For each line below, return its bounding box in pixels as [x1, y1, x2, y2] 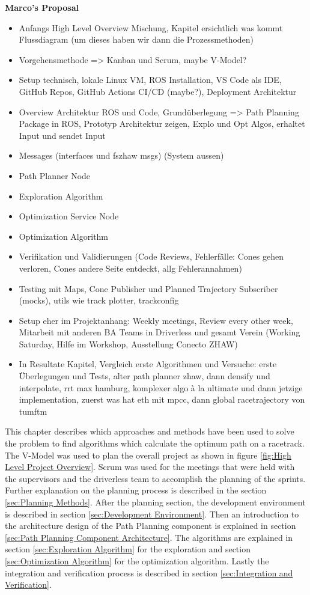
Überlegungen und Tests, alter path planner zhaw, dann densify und [19, 370, 270, 382]
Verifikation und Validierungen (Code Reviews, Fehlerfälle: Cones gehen [19, 250, 284, 263]
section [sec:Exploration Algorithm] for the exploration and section [5, 543, 251, 555]
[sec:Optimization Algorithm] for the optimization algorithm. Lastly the [5, 554, 269, 567]
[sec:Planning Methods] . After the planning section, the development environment [5, 496, 306, 508]
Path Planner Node [19, 169, 91, 182]
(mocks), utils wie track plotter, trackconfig [19, 294, 179, 307]
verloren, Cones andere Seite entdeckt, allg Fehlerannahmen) [19, 261, 242, 274]
